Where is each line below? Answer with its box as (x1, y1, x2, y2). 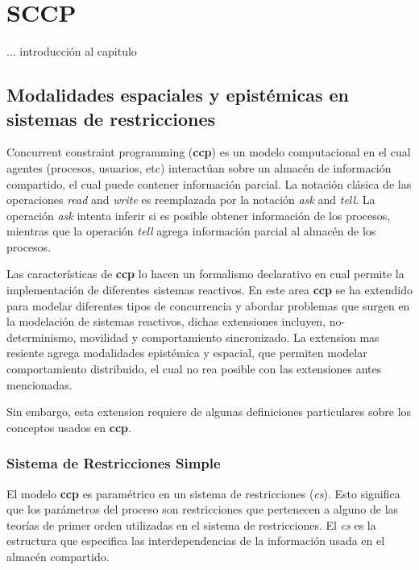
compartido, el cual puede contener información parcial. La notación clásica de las (6, 175, 412, 192)
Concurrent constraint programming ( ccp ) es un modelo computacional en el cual (6, 144, 411, 160)
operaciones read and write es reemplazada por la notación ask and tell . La (6, 191, 375, 208)
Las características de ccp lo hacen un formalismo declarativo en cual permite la (6, 265, 404, 282)
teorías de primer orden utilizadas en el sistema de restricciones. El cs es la (6, 516, 376, 533)
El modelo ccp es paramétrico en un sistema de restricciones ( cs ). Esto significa (6, 485, 400, 501)
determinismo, (6, 328, 77, 345)
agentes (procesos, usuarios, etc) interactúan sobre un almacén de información (6, 159, 392, 176)
